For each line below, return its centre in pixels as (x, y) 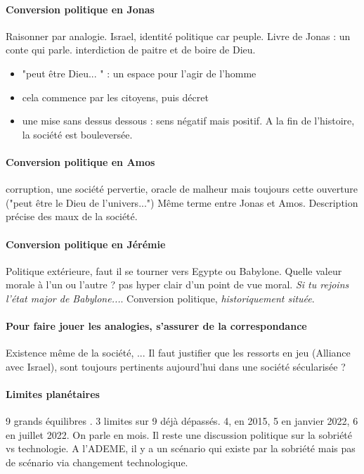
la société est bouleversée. (77, 134)
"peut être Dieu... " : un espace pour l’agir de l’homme (139, 73)
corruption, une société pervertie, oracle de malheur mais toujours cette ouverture (182, 189)
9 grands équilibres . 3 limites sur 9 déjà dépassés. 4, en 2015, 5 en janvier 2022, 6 (182, 421)
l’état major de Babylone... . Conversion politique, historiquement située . (160, 298)
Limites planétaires (53, 394)
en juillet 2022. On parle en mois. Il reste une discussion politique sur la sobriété (179, 434)
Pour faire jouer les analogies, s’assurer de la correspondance (156, 326)
